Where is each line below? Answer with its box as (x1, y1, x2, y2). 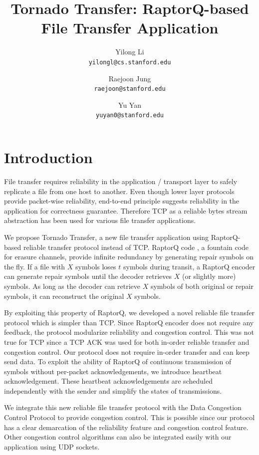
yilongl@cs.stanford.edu (88, 58, 171, 66)
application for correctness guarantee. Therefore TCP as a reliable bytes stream (4, 205, 248, 216)
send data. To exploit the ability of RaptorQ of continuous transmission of (4, 356, 232, 367)
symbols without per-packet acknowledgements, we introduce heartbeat (4, 366, 222, 376)
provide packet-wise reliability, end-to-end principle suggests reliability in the (4, 196, 240, 206)
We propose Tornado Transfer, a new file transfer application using (4, 231, 209, 242)
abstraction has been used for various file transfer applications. (4, 215, 196, 226)
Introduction (4, 147, 93, 168)
